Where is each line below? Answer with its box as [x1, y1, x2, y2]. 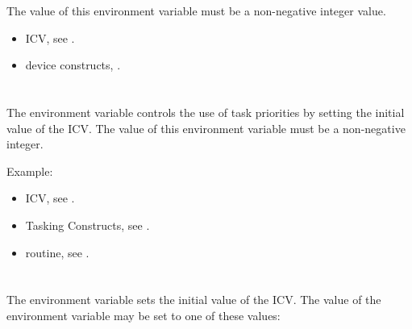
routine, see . [25, 244, 89, 260]
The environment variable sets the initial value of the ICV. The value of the [6, 291, 381, 308]
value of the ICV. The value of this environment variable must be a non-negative [6, 119, 406, 136]
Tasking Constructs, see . [25, 216, 150, 233]
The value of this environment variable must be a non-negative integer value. [6, 2, 386, 19]
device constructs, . [25, 56, 121, 73]
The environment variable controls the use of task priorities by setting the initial [6, 103, 405, 120]
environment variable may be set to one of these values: [6, 306, 281, 323]
